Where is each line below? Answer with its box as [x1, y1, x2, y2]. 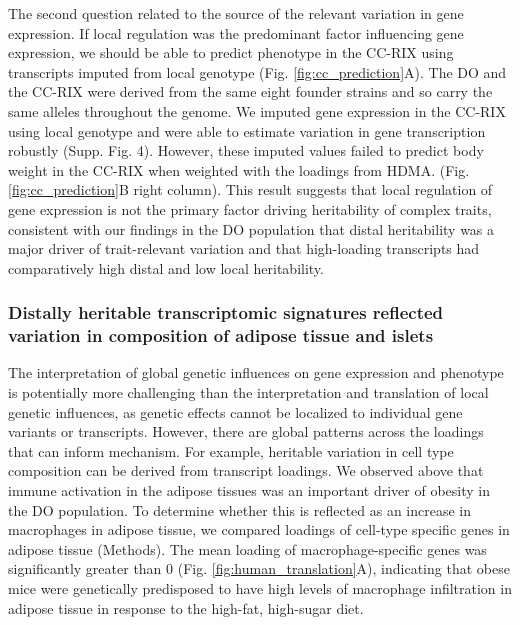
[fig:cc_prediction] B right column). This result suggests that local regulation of [8, 179, 493, 200]
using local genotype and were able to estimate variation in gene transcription [8, 120, 486, 141]
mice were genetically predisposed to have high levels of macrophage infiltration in [8, 577, 512, 598]
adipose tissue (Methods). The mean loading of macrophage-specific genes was [8, 538, 487, 559]
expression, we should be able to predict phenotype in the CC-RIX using [8, 42, 454, 63]
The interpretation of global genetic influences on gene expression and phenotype [8, 362, 504, 383]
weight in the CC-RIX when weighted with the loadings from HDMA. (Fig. [8, 159, 470, 180]
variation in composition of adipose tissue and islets [8, 323, 434, 348]
